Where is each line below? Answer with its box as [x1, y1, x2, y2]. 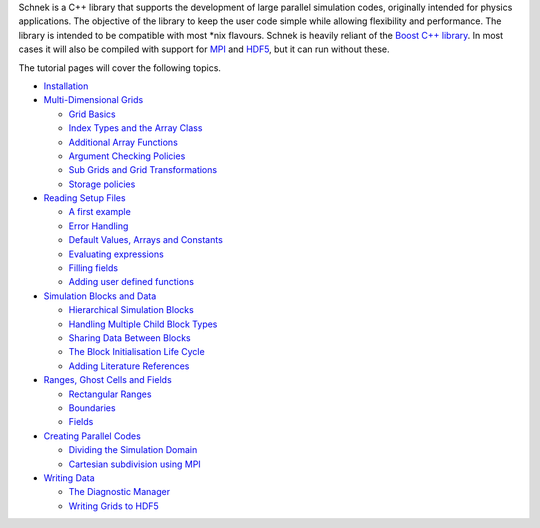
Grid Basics [68, 108, 116, 120]
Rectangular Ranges [68, 388, 152, 400]
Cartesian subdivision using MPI [68, 458, 202, 470]
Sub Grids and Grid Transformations [68, 164, 218, 176]
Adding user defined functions [68, 276, 195, 288]
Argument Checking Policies [68, 150, 186, 162]
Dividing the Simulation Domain [68, 444, 198, 456]
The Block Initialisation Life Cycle [68, 346, 205, 358]
